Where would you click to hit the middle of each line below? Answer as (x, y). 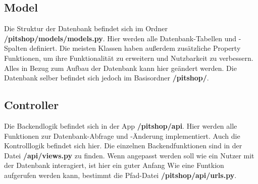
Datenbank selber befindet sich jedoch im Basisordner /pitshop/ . (107, 78)
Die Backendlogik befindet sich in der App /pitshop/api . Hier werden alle (121, 125)
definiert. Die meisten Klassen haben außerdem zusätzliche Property (135, 48)
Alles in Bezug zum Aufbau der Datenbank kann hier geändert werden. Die (120, 68)
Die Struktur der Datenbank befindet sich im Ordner (86, 28)
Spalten (16, 48)
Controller (32, 105)
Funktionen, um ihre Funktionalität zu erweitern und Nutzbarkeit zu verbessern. (129, 58)
